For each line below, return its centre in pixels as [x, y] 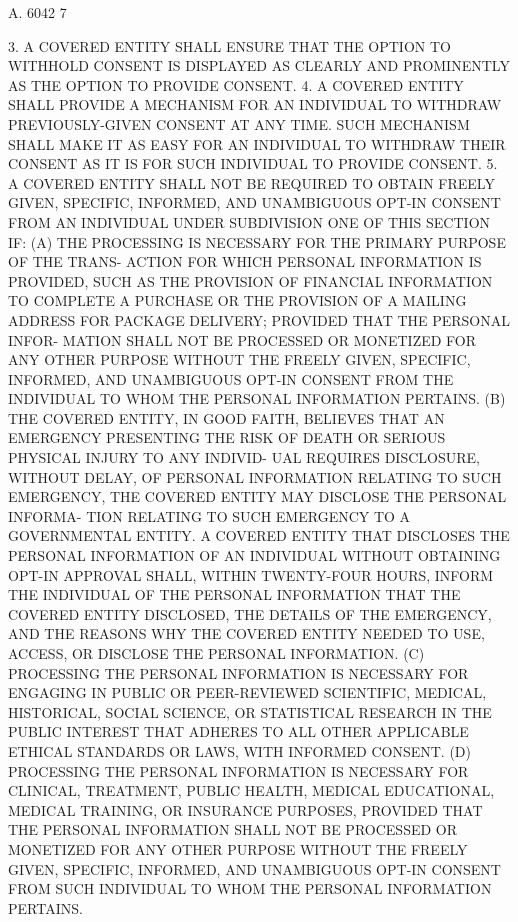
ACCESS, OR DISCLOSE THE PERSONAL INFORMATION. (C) [216, 653]
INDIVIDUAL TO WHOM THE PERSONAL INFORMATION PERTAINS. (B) [257, 398]
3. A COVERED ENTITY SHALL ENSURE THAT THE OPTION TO [229, 45]
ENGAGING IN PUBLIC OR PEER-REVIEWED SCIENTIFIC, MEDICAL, [247, 692]
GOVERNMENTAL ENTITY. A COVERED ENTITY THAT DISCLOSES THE [259, 535]
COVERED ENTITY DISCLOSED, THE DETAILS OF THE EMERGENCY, [250, 613]
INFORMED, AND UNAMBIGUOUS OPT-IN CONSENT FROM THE [231, 378]
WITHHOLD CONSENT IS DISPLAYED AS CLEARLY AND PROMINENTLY [259, 65]
